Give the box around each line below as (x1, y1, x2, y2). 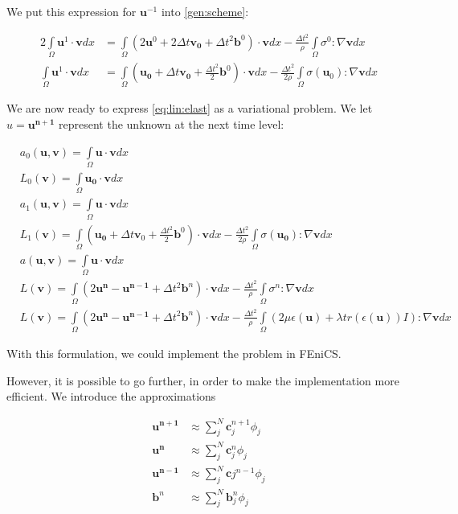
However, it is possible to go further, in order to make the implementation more (6, 372, 399, 389)
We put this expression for (6, 3, 137, 19)
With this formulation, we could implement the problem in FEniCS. (6, 345, 341, 362)
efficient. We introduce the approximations (6, 388, 216, 405)
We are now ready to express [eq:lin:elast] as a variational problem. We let (6, 100, 373, 117)
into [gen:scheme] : (161, 3, 249, 19)
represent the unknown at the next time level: (59, 115, 284, 132)
